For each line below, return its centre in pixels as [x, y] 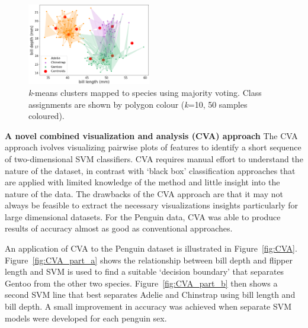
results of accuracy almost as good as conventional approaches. [119, 228]
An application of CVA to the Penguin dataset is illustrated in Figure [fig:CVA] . [151, 248]
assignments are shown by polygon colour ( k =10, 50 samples [138, 104]
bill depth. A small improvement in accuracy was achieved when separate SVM [148, 306]
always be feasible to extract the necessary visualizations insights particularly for [152, 205]
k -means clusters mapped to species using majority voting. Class [145, 92]
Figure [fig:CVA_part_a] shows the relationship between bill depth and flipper [149, 260]
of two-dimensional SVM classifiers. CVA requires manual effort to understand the [154, 158]
